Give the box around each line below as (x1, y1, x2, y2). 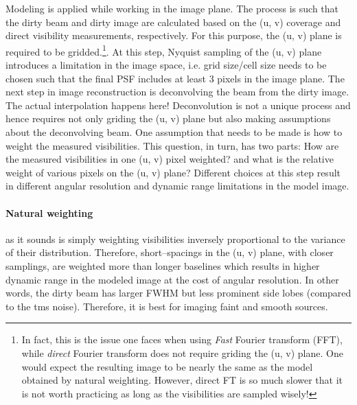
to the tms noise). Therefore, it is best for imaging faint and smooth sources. (5, 299, 328, 313)
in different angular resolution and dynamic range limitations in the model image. (5, 178, 349, 193)
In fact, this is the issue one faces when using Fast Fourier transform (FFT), (21, 332, 343, 347)
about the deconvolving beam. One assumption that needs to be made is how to (5, 125, 343, 139)
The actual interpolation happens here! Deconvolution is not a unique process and (5, 97, 351, 112)
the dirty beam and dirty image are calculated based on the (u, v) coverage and (5, 14, 341, 29)
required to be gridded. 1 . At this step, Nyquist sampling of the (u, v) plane (5, 42, 322, 58)
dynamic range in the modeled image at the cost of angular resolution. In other (5, 272, 339, 286)
